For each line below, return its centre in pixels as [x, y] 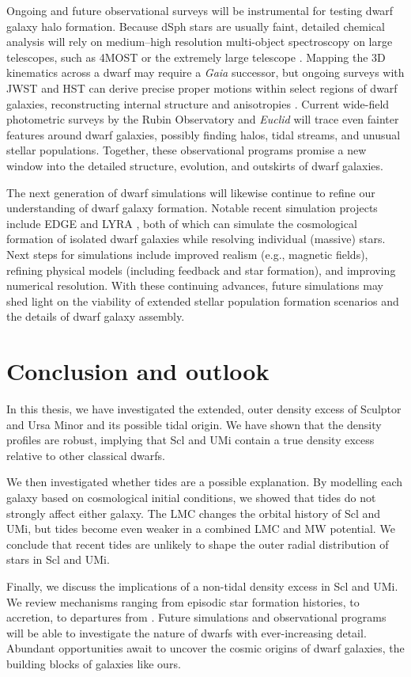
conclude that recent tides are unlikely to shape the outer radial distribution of [198, 544]
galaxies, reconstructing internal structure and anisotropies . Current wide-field [198, 103]
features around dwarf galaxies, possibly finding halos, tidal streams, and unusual [204, 134]
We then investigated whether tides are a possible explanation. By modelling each [205, 482]
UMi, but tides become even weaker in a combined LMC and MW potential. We [201, 529]
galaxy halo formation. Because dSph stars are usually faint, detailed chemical [196, 26]
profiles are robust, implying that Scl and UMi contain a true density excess [190, 440]
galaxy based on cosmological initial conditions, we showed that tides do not [191, 497]
